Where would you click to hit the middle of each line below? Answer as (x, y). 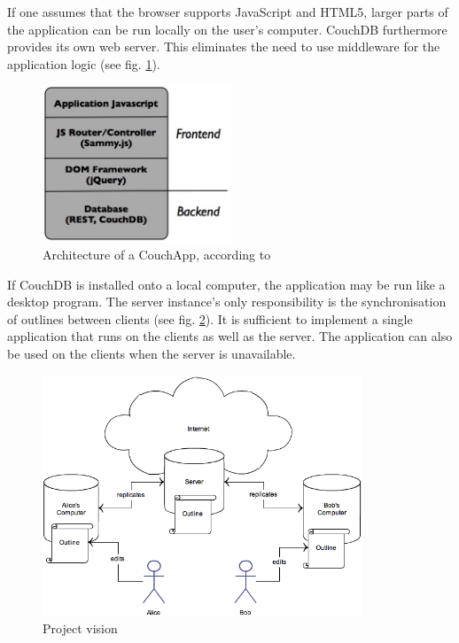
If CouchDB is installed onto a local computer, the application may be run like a (226, 284)
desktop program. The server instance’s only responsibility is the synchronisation (227, 302)
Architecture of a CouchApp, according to (157, 255)
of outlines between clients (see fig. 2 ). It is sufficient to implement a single (210, 318)
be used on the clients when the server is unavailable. (152, 354)
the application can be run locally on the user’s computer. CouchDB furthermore (227, 29)
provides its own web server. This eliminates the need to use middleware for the (224, 46)
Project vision (80, 628)
